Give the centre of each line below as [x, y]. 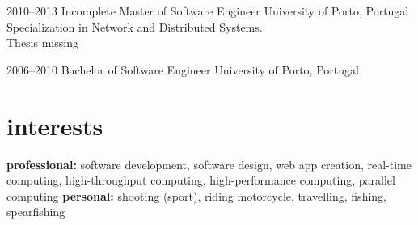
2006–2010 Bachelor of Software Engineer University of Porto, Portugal [183, 69]
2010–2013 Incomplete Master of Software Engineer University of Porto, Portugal [208, 11]
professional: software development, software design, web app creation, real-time [209, 164]
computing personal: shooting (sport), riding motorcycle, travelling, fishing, [196, 195]
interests [55, 125]
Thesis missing [42, 42]
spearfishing [36, 212]
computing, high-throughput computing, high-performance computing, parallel [201, 180]
